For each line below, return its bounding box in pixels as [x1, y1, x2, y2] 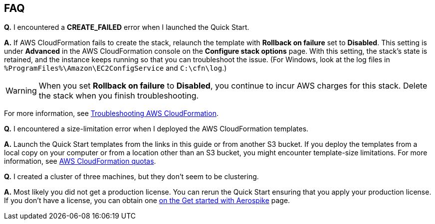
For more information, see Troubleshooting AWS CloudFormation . [4, 109, 218, 118]
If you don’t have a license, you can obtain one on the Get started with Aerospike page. [4, 196, 290, 205]
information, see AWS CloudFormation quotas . [4, 157, 156, 166]
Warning [5, 86, 37, 96]
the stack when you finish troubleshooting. [38, 91, 199, 101]
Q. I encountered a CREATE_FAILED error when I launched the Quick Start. [4, 23, 249, 32]
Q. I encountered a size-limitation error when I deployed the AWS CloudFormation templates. [4, 124, 309, 133]
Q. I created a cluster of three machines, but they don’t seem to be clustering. [4, 172, 259, 181]
